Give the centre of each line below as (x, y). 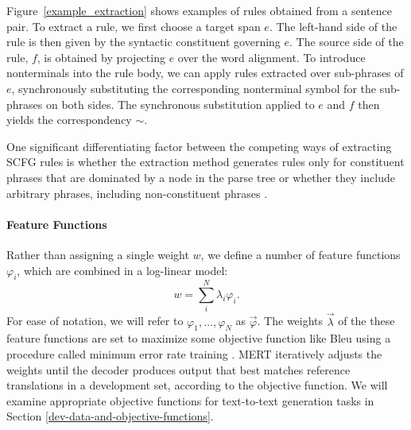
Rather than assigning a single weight (98, 254)
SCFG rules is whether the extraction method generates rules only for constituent (205, 162)
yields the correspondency (69, 120)
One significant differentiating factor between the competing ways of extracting (199, 146)
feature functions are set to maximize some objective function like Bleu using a (199, 338)
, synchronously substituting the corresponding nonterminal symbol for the (194, 88)
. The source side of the (347, 42)
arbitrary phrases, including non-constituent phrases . (137, 193)
